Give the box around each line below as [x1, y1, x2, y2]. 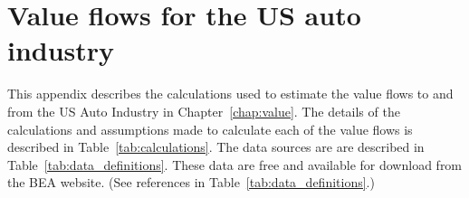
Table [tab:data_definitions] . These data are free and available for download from [7, 155, 463, 174]
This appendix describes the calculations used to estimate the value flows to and [7, 84, 454, 103]
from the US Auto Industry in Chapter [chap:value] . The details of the [7, 101, 400, 120]
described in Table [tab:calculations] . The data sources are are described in [7, 137, 425, 156]
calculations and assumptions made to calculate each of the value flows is [7, 119, 413, 138]
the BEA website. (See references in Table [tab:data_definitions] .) [7, 173, 375, 192]
